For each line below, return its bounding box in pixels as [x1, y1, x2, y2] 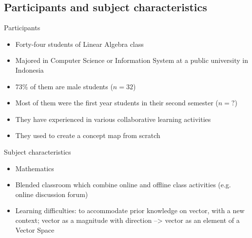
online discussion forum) [15, 189, 88, 199]
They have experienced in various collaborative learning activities [15, 114, 211, 124]
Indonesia [15, 64, 44, 75]
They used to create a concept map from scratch [15, 130, 160, 140]
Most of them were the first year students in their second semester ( [15, 98, 218, 108]
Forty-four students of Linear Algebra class [15, 39, 144, 49]
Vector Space [15, 224, 55, 235]
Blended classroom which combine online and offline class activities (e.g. [15, 179, 231, 190]
